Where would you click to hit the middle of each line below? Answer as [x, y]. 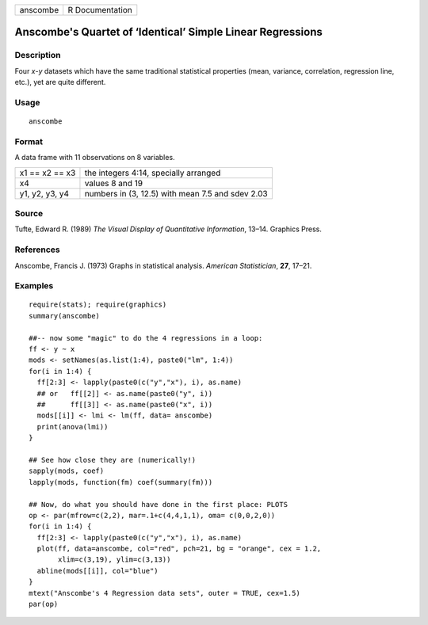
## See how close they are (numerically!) [113, 460]
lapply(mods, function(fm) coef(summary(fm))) [121, 482]
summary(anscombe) [65, 316]
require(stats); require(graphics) [98, 305]
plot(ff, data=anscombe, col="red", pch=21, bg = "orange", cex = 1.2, [179, 549]
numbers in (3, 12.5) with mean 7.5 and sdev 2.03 [176, 193]
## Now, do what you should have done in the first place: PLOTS [159, 504]
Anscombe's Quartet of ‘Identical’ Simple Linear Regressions [168, 32]
